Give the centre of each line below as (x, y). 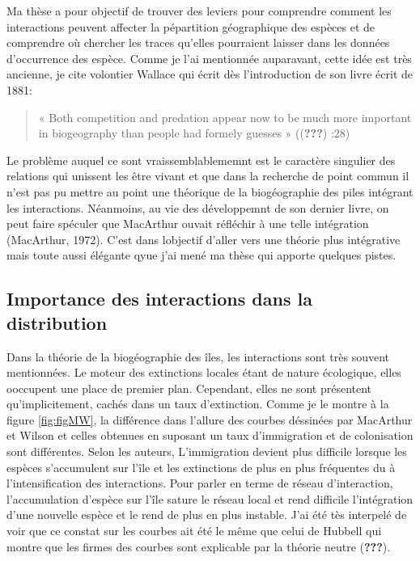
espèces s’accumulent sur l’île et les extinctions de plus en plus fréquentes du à (201, 467)
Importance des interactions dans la (159, 299)
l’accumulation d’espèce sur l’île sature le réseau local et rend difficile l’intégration (210, 498)
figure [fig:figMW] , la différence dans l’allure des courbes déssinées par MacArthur (210, 419)
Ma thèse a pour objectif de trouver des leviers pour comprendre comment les (199, 11)
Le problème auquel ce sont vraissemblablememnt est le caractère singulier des (201, 160)
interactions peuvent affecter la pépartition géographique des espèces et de (191, 26)
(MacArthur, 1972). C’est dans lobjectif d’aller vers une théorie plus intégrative (204, 239)
